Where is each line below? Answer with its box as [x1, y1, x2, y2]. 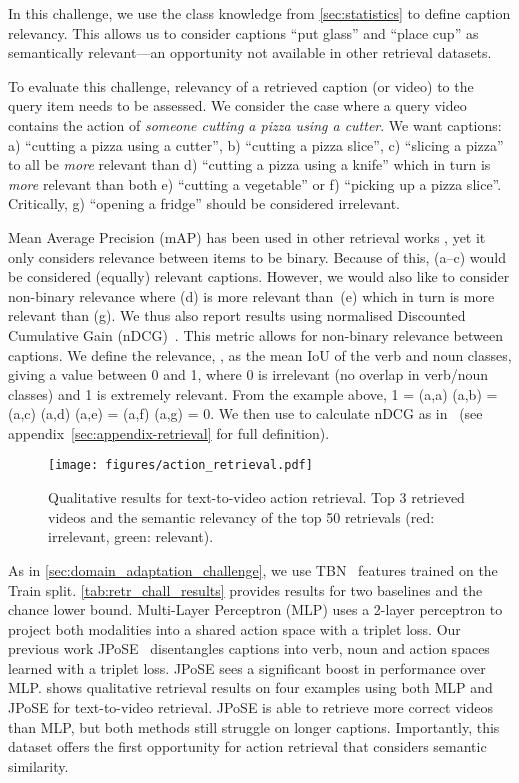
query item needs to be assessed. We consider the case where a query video [8, 95, 467, 116]
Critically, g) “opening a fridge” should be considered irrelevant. [8, 193, 400, 214]
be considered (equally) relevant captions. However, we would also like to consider [8, 266, 510, 287]
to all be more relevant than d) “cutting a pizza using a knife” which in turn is [8, 154, 491, 175]
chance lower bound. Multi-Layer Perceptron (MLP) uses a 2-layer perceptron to [8, 599, 503, 620]
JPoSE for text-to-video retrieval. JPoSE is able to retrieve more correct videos [8, 697, 494, 718]
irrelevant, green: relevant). [48, 526, 214, 547]
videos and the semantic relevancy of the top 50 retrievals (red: [48, 506, 435, 527]
